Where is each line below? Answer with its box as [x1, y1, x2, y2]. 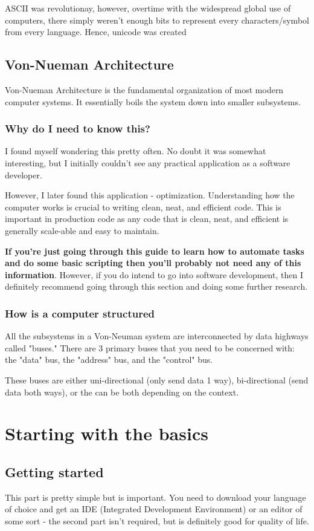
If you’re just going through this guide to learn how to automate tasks [5, 244, 304, 257]
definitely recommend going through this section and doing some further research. [5, 280, 308, 293]
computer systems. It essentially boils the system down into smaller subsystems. [5, 95, 301, 108]
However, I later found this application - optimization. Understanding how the [5, 189, 295, 201]
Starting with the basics [5, 421, 208, 446]
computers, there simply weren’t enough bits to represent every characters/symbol [5, 13, 309, 26]
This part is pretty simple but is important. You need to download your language [5, 490, 306, 503]
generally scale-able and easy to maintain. [5, 224, 159, 236]
